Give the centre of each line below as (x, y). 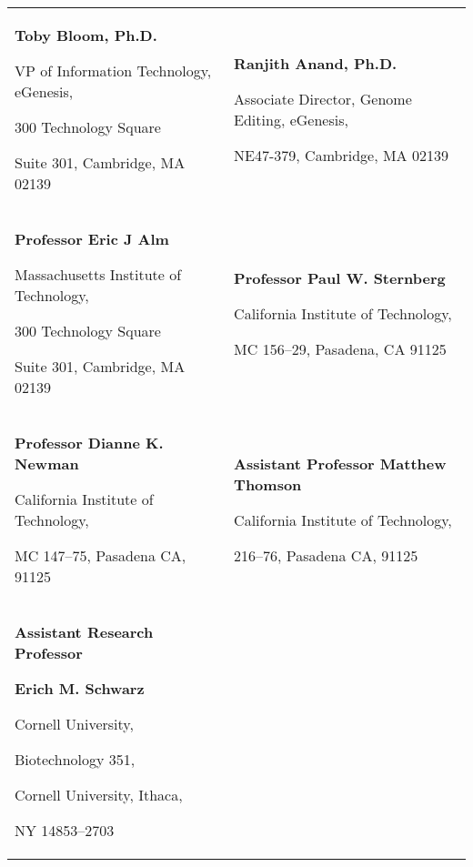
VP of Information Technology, (113, 71)
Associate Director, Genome (323, 99)
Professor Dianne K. (89, 443)
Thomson (268, 484)
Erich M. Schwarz (80, 688)
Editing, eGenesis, (291, 120)
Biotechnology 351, (75, 759)
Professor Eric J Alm (92, 239)
